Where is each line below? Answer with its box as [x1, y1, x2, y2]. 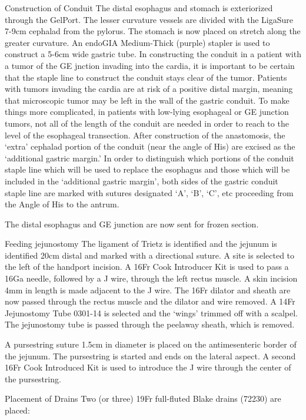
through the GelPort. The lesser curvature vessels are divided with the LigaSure [5, 13, 293, 25]
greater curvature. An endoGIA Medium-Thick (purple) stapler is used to [5, 36, 270, 48]
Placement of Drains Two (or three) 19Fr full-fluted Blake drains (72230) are [5, 392, 281, 405]
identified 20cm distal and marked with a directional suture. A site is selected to [5, 249, 295, 261]
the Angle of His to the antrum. [5, 198, 119, 210]
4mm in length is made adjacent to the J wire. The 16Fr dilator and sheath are [5, 283, 291, 296]
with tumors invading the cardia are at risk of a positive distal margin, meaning [5, 82, 293, 95]
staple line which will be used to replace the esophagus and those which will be [5, 163, 290, 176]
